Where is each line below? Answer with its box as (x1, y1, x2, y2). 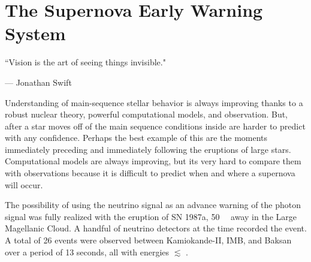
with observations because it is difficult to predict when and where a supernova (5, 167, 295, 179)
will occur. (5, 178, 43, 191)
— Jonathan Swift (5, 76, 72, 88)
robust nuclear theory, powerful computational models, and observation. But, (5, 108, 288, 121)
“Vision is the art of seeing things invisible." (5, 56, 166, 68)
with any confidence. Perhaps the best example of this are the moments (5, 131, 268, 144)
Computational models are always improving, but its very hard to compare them (5, 155, 301, 167)
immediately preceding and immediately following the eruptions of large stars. (5, 143, 291, 155)
